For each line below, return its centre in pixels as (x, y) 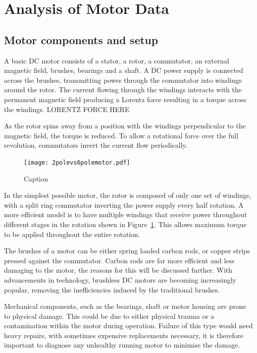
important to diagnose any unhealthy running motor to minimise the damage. (122, 345)
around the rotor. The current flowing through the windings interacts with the (123, 89)
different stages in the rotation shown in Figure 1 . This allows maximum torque (125, 224)
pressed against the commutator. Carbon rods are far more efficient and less (119, 260)
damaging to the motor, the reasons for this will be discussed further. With (118, 270)
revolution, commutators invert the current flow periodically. (96, 145)
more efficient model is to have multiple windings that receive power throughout (126, 214)
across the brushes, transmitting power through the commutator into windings (123, 80)
